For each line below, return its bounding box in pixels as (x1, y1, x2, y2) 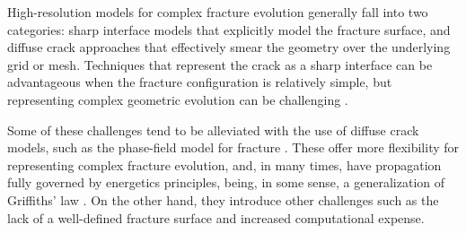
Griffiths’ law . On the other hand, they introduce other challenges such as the (7, 190, 439, 209)
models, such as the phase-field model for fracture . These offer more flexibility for (7, 138, 460, 157)
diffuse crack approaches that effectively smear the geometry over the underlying (7, 38, 451, 56)
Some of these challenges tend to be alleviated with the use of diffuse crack (7, 120, 419, 139)
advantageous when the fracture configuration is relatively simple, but (7, 73, 392, 91)
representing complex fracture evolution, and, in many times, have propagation (7, 155, 442, 174)
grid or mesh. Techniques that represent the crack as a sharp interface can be (7, 55, 433, 73)
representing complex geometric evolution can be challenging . (7, 90, 348, 108)
